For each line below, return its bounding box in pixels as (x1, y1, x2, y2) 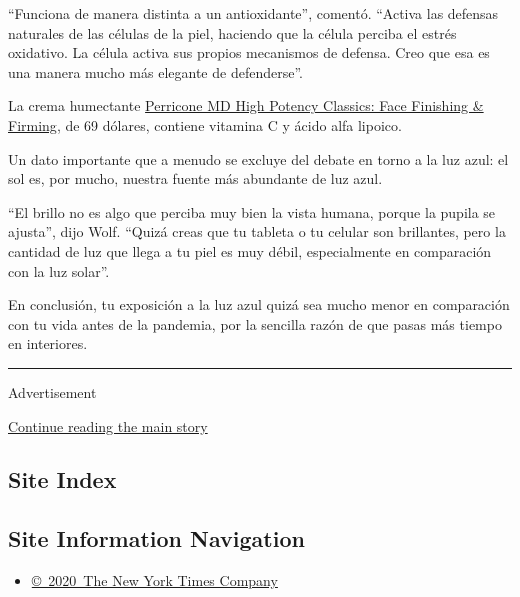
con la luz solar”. (8, 260, 110, 281)
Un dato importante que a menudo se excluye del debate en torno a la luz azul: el (8, 148, 509, 169)
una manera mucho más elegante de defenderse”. (8, 61, 303, 82)
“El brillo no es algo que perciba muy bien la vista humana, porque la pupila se (8, 201, 496, 222)
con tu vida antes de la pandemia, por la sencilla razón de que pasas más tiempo (8, 313, 502, 334)
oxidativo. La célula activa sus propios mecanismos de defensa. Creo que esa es (8, 42, 490, 63)
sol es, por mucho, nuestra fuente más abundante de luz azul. (8, 168, 383, 189)
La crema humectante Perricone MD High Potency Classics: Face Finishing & (8, 95, 484, 116)
